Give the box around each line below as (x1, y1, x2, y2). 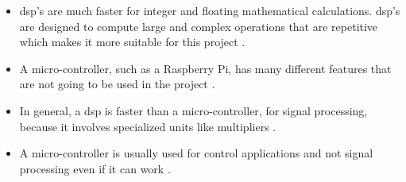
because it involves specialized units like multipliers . (19, 118, 276, 134)
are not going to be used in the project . (19, 76, 215, 92)
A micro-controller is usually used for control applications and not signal (19, 145, 373, 161)
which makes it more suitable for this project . (19, 33, 246, 50)
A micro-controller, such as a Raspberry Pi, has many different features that (19, 60, 392, 76)
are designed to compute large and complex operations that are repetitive (19, 17, 378, 34)
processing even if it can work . (19, 160, 171, 176)
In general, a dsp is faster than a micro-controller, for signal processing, (19, 102, 368, 118)
